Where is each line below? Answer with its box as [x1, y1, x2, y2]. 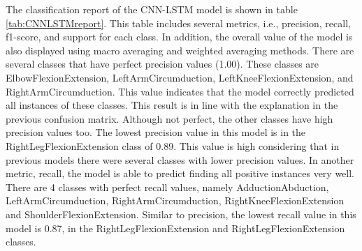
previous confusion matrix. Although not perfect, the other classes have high [6, 111, 333, 125]
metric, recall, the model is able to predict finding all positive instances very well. [6, 166, 354, 181]
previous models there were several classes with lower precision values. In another [6, 152, 354, 167]
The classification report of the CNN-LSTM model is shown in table [6, 2, 298, 16]
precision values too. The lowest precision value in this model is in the [6, 125, 306, 139]
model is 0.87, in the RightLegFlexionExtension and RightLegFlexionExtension [6, 220, 345, 235]
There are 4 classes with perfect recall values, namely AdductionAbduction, [6, 179, 329, 194]
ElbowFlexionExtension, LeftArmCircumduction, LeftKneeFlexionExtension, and [6, 70, 354, 84]
